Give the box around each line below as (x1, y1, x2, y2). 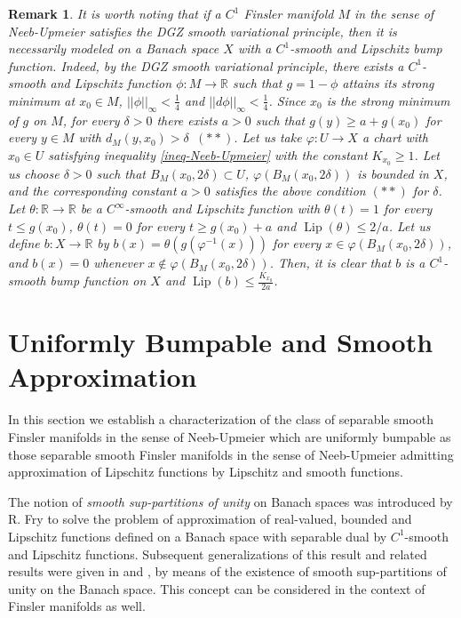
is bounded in (357, 164, 429, 182)
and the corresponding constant (8, 181, 177, 200)
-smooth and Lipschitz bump (290, 39, 442, 58)
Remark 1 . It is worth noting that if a (8, 4, 221, 22)
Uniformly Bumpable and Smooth (8, 324, 433, 360)
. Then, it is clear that (269, 253, 392, 272)
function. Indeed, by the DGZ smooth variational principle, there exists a (8, 56, 404, 75)
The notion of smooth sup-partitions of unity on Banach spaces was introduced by (8, 492, 453, 510)
